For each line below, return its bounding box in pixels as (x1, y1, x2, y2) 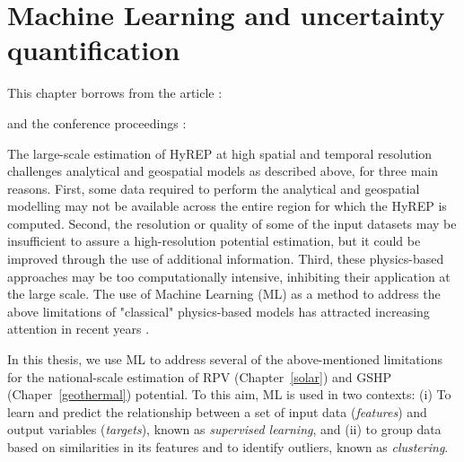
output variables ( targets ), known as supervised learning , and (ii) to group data (7, 420, 442, 439)
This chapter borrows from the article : (7, 83, 223, 102)
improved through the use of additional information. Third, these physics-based (7, 249, 444, 268)
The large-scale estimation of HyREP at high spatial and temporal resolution (7, 144, 433, 162)
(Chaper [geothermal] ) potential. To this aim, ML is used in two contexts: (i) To (7, 385, 451, 404)
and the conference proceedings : (7, 113, 187, 132)
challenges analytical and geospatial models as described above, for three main (7, 161, 438, 180)
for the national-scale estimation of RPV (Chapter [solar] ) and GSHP (7, 367, 392, 386)
